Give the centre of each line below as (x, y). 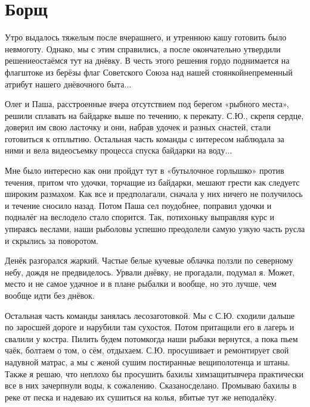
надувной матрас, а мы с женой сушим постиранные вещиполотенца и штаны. (148, 361)
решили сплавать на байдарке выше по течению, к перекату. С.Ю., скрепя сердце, (154, 115)
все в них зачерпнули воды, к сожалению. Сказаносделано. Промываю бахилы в (151, 385)
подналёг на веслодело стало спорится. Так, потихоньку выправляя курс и (140, 217)
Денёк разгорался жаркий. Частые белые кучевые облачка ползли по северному (149, 260)
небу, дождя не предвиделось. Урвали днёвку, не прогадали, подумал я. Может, (150, 272)
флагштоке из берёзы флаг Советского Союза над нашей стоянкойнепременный (149, 72)
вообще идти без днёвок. (50, 295)
